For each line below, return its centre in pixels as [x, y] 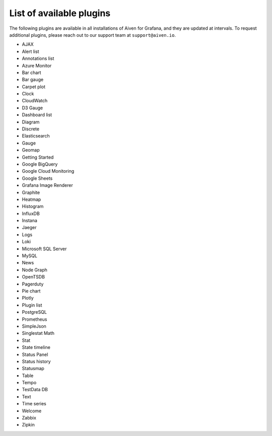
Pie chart [31, 291]
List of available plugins [60, 13]
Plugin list [32, 305]
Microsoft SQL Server [44, 249]
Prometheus [35, 319]
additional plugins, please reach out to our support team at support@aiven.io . [93, 35]
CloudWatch [35, 101]
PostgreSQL [35, 312]
